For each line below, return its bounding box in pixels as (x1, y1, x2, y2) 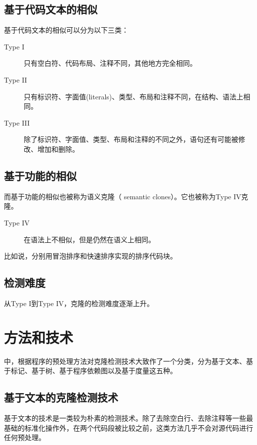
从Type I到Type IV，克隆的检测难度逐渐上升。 (4, 298, 154, 308)
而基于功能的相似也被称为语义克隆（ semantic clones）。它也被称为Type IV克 (4, 191, 249, 201)
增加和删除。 (37, 143, 79, 154)
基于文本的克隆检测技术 (4, 390, 118, 405)
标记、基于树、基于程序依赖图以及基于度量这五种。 (10, 365, 177, 376)
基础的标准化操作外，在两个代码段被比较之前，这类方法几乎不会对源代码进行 (4, 422, 253, 433)
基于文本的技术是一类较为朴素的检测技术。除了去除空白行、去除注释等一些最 (4, 413, 253, 423)
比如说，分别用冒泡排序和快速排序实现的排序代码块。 (4, 251, 177, 261)
